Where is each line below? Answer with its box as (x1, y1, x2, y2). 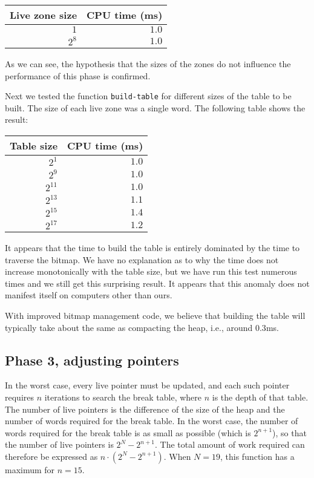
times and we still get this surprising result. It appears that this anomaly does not (5, 277, 310, 289)
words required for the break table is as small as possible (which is (5, 426, 251, 439)
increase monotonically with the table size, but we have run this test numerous (5, 265, 297, 278)
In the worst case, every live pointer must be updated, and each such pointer (5, 379, 290, 391)
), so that (272, 426, 307, 439)
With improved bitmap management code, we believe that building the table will (5, 309, 306, 321)
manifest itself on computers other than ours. (5, 289, 172, 301)
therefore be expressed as (5, 450, 98, 462)
